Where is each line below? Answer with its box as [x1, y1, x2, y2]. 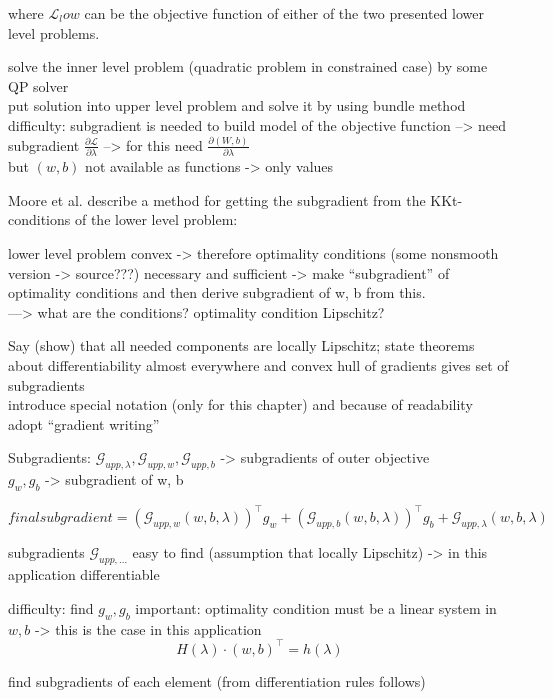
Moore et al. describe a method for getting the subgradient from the [8, 189, 426, 210]
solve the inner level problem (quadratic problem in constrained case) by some [8, 56, 488, 77]
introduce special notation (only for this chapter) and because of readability [8, 394, 473, 415]
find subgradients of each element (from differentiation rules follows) [8, 670, 426, 691]
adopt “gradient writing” [8, 413, 160, 434]
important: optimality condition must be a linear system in [135, 597, 497, 618]
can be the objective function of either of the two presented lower [84, 3, 485, 23]
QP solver [8, 75, 69, 96]
